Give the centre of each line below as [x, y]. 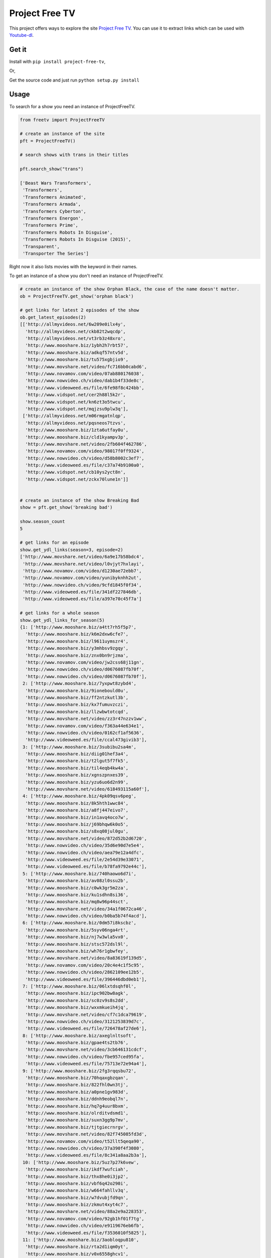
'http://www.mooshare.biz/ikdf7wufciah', [77, 1169]
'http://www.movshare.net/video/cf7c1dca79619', [86, 1014]
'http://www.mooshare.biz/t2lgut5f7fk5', [77, 761]
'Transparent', [41, 246]
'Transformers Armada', [52, 204]
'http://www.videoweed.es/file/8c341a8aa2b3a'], [86, 1155]
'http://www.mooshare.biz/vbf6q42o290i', [77, 1183]
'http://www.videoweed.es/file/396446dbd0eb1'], [86, 979]
